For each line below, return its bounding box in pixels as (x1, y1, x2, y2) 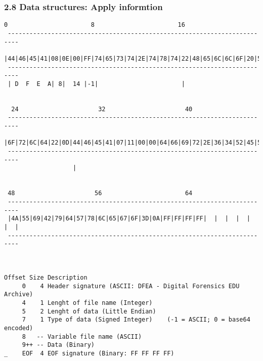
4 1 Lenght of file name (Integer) (22, 299, 153, 306)
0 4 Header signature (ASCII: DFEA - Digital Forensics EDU (22, 282, 240, 290)
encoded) (4, 324, 33, 332)
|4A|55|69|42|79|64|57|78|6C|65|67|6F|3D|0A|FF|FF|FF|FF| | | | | (8, 215, 250, 222)
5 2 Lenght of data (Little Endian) (22, 307, 156, 315)
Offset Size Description (4, 274, 87, 281)
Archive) (4, 291, 33, 298)
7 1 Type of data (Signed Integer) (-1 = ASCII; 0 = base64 (22, 316, 250, 324)
